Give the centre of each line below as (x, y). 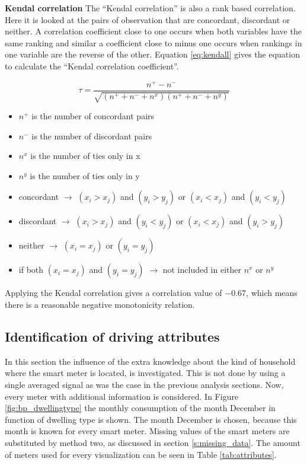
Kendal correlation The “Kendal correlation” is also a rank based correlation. (150, 8)
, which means (272, 293)
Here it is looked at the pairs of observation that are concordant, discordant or (148, 19)
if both (31, 270)
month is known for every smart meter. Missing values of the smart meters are (147, 431)
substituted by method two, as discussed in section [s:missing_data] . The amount (153, 443)
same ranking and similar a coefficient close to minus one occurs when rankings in (153, 42)
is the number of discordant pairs (92, 136)
